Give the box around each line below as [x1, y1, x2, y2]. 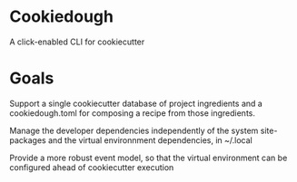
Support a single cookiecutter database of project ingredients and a [9, 98, 263, 109]
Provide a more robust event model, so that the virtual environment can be [9, 152, 288, 163]
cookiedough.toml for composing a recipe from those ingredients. [9, 107, 256, 119]
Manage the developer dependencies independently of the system [9, 125, 259, 136]
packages [9, 134, 47, 146]
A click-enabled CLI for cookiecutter [9, 36, 145, 47]
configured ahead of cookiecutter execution [9, 161, 174, 173]
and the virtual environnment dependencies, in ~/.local [48, 134, 252, 146]
